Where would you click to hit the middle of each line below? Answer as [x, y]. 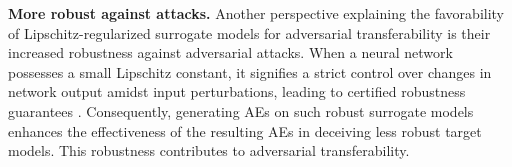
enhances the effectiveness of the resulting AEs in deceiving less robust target [245, 130]
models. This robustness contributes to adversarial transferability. [209, 150]
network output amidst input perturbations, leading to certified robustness [237, 91]
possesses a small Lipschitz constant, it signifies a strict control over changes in [250, 71]
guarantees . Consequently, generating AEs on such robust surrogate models [241, 110]
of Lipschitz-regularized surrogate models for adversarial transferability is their [249, 32]
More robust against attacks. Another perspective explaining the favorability [256, 13]
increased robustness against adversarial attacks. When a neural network [230, 52]
